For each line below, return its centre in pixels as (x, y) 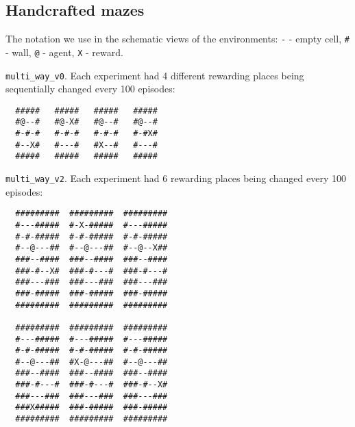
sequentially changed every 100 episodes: (90, 89)
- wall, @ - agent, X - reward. (64, 52)
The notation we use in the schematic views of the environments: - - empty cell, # (177, 39)
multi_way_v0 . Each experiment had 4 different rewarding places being (155, 75)
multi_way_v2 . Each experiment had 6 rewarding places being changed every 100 (176, 178)
